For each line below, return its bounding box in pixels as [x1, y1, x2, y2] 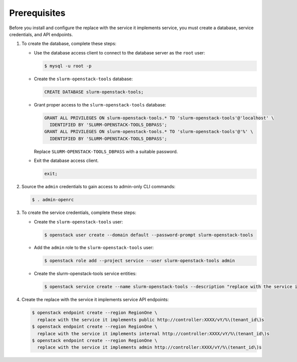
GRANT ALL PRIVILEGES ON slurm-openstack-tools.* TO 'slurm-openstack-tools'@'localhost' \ [44, 115, 274, 121]
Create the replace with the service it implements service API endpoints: [21, 297, 169, 303]
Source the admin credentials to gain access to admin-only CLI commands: [21, 184, 176, 190]
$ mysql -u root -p [44, 63, 92, 69]
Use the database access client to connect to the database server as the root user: [34, 50, 205, 55]
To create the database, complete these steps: [21, 41, 116, 47]
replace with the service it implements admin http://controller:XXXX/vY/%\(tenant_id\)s [37, 345, 262, 350]
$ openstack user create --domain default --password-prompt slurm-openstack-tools [44, 232, 253, 238]
